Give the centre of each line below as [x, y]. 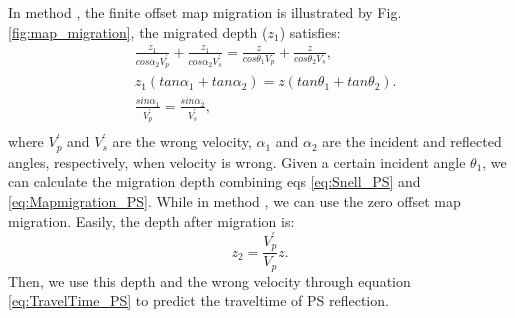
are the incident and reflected [412, 141]
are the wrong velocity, [182, 141]
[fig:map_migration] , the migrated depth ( [138, 31]
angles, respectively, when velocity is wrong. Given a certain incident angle [237, 161]
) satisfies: [310, 31]
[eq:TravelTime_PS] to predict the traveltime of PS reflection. [198, 300]
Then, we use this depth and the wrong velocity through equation [209, 280]
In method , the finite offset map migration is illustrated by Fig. [205, 12]
